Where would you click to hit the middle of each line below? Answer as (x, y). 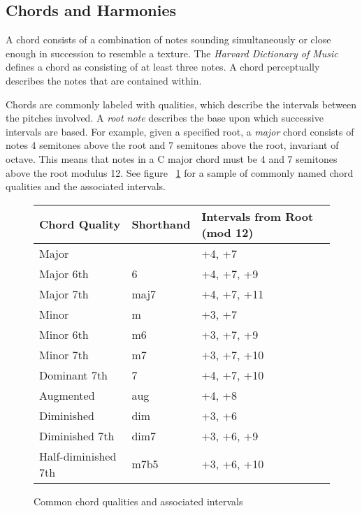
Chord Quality (80, 224)
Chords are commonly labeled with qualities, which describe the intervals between (181, 104)
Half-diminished (78, 456)
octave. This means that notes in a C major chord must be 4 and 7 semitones (172, 158)
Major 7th (64, 294)
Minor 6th (64, 334)
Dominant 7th (74, 375)
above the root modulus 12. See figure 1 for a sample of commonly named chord (180, 172)
